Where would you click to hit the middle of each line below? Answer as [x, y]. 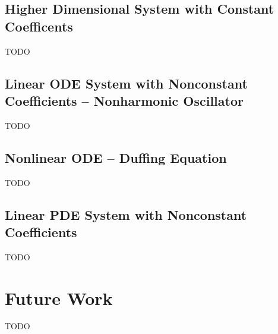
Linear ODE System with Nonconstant [126, 83]
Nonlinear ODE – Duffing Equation [116, 157]
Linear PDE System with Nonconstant [126, 214]
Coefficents [39, 26]
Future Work [59, 297]
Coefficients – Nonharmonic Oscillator [124, 100]
